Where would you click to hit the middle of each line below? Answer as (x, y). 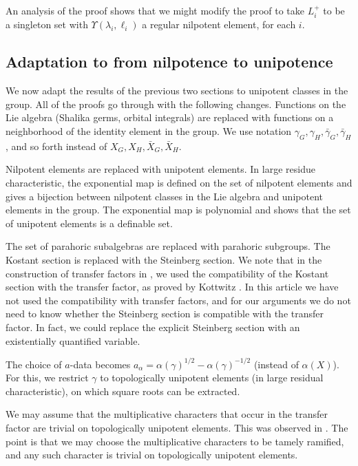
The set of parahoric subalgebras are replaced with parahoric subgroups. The (168, 246)
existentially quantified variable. (73, 340)
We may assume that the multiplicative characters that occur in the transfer (167, 414)
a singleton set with (47, 24)
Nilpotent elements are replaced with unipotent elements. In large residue (160, 169)
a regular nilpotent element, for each (219, 24)
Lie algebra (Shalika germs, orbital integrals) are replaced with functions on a (170, 117)
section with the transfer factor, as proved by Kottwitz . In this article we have (172, 287)
